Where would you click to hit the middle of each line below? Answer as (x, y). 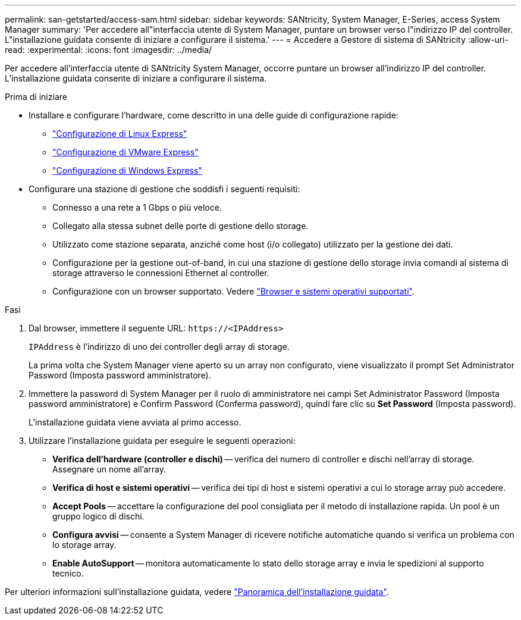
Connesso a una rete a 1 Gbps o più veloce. (137, 207)
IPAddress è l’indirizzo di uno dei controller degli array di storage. (159, 347)
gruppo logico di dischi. (98, 516)
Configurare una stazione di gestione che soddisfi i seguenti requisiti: (164, 189)
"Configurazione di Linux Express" (120, 134)
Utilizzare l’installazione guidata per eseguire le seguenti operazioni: (162, 441)
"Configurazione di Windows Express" (127, 170)
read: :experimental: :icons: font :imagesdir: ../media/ (109, 50)
